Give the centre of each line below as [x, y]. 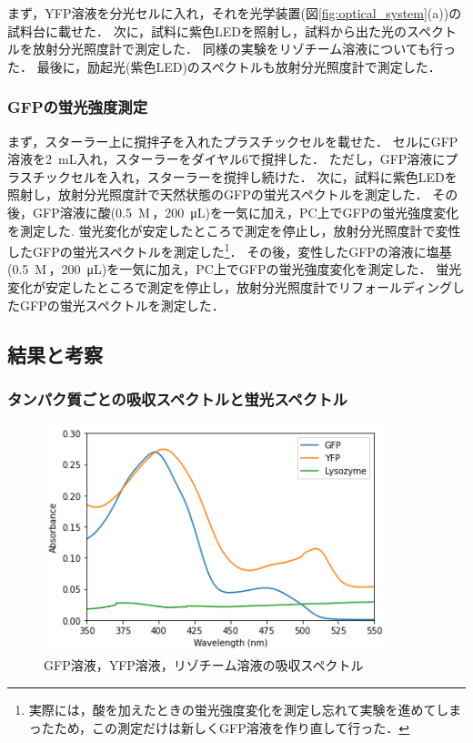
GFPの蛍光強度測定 [78, 107]
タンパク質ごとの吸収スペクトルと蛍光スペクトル [177, 398]
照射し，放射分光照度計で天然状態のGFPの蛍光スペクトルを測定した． [218, 194]
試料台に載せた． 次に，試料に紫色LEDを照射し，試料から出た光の [207, 31]
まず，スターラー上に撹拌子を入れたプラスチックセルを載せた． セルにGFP [233, 141]
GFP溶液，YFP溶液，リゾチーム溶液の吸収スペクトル [204, 665]
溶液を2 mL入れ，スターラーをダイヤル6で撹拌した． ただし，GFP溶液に [226, 159]
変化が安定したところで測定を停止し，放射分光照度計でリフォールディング [230, 287]
